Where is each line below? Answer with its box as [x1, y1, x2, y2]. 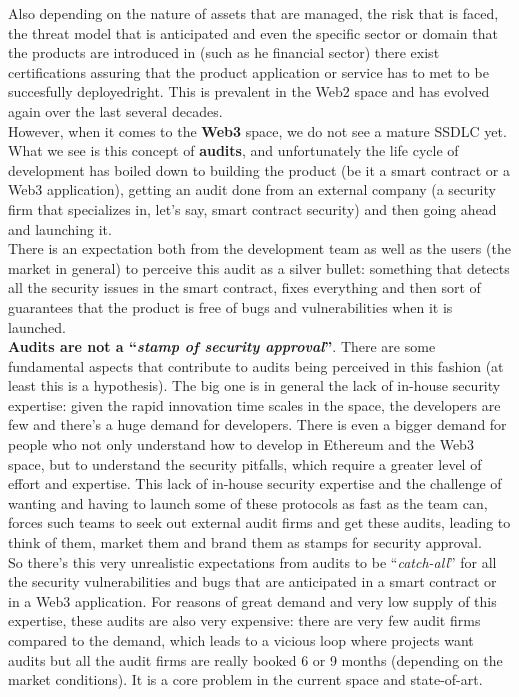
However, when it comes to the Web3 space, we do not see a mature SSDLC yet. [8, 120, 507, 141]
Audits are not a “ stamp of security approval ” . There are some [8, 336, 436, 357]
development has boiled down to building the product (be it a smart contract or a [8, 159, 510, 180]
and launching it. [8, 218, 112, 239]
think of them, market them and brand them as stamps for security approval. [8, 532, 482, 553]
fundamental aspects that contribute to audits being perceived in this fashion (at [8, 355, 504, 376]
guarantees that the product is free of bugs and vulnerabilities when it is [8, 296, 453, 317]
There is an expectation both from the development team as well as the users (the [8, 238, 511, 259]
